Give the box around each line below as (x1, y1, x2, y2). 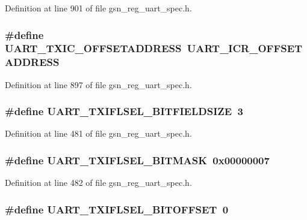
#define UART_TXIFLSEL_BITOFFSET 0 (5, 201, 229, 216)
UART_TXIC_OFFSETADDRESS (5, 41, 182, 56)
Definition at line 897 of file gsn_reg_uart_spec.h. (5, 78, 192, 91)
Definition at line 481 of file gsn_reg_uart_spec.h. (5, 127, 192, 140)
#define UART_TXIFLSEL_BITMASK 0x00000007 (5, 152, 270, 167)
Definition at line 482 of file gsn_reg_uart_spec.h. (5, 176, 192, 189)
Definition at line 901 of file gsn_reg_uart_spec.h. (5, 2, 192, 14)
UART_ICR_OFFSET (187, 41, 303, 56)
